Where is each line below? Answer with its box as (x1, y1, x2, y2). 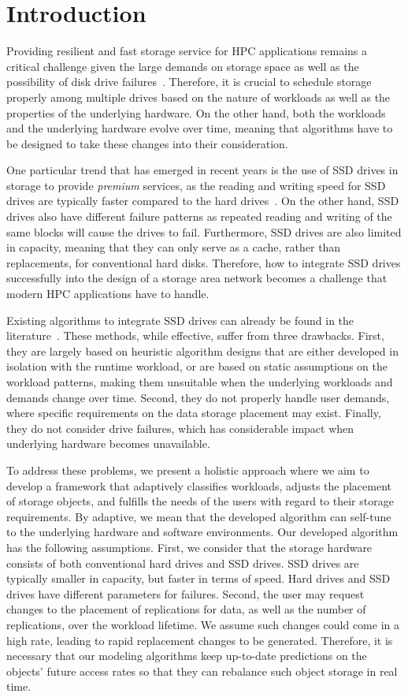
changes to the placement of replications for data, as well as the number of (6, 601, 366, 617)
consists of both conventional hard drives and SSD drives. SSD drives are (6, 554, 359, 571)
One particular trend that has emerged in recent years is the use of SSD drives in (6, 162, 399, 178)
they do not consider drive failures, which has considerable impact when (6, 419, 354, 436)
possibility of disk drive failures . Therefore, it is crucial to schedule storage (6, 73, 372, 90)
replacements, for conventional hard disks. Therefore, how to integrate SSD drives (6, 254, 401, 270)
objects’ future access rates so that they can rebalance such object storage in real (6, 662, 398, 679)
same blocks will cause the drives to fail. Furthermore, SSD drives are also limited (6, 223, 402, 240)
